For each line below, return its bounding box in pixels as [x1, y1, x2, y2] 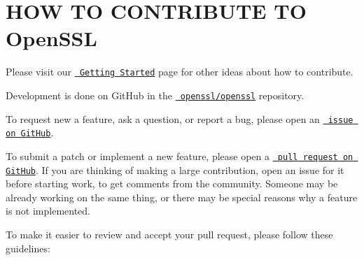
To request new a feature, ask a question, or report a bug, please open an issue [6, 111, 353, 126]
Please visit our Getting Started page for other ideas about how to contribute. [6, 64, 353, 79]
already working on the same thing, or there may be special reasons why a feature [6, 189, 358, 204]
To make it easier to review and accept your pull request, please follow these [6, 227, 333, 242]
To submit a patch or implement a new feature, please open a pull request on [6, 148, 353, 163]
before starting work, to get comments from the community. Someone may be [6, 176, 338, 191]
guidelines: [6, 240, 50, 255]
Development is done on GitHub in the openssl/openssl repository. [6, 87, 304, 102]
